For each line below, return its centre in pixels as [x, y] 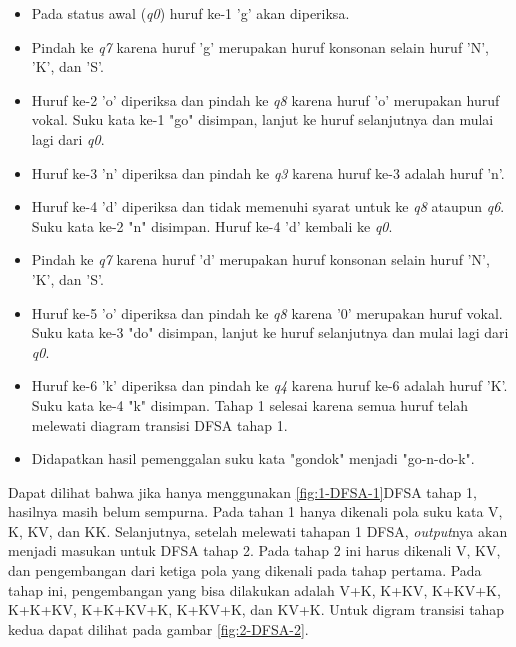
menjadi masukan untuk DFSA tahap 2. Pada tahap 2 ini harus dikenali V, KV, [254, 550]
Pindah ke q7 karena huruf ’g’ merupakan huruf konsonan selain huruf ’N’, [260, 46]
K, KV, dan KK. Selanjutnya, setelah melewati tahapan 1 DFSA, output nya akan [258, 530]
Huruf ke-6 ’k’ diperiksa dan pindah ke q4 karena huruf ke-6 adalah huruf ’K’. [269, 385]
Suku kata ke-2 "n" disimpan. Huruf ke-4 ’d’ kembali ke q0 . [212, 225]
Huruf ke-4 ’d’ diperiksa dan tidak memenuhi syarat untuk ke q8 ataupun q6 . [268, 206]
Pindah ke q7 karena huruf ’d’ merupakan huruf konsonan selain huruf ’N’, [260, 259]
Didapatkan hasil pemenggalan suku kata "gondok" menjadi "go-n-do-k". [253, 458]
